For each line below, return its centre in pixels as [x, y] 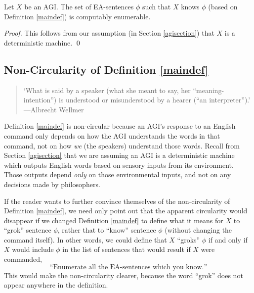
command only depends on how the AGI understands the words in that [112, 135]
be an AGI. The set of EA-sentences [79, 6]
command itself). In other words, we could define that [85, 239]
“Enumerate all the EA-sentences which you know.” [128, 267]
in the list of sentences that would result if [127, 249]
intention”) [40, 100]
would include [33, 249]
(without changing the [198, 230]
